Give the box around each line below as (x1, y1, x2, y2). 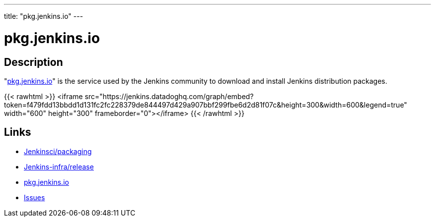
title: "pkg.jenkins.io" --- (4, 12, 83, 20)
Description (4, 55, 63, 68)
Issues (24, 193, 45, 202)
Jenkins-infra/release (24, 162, 94, 171)
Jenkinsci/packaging (24, 147, 92, 156)
